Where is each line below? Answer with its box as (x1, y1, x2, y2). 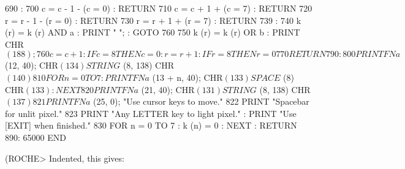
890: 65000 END (5, 130, 66, 143)
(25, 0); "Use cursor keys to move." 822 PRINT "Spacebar (93, 95, 309, 108)
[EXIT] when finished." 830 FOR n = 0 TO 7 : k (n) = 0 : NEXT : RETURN (5, 119, 297, 132)
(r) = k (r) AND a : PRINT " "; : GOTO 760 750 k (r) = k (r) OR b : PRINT (5, 26, 300, 39)
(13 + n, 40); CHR (152, 70, 223, 83)
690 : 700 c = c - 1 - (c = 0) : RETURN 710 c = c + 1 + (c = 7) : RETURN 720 (5, 2, 312, 14)
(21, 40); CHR (141, 83, 195, 96)
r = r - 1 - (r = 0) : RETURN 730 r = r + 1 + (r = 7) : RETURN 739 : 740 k (5, 13, 301, 26)
